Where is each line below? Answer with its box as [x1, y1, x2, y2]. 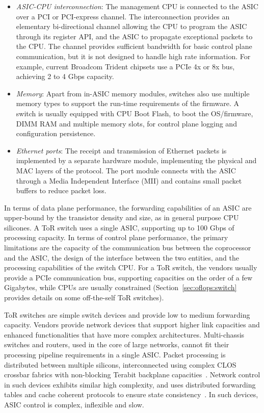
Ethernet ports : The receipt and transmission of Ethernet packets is [16, 145, 227, 156]
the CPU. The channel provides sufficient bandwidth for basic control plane [16, 41, 252, 51]
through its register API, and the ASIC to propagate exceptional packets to [16, 31, 253, 41]
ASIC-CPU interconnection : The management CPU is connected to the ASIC [16, 1, 258, 11]
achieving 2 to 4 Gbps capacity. [16, 71, 114, 82]
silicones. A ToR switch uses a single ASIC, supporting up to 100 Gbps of [4, 222, 234, 233]
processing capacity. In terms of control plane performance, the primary [4, 232, 228, 243]
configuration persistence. [16, 128, 96, 139]
